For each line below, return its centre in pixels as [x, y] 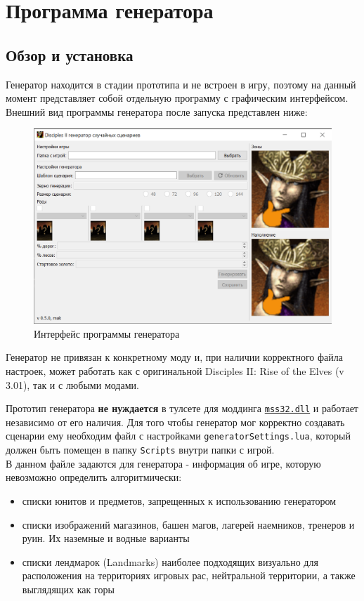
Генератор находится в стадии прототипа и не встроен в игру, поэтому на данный [181, 84]
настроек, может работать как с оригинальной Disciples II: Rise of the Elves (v [175, 370]
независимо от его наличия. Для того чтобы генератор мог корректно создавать [175, 422]
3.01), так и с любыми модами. [72, 384]
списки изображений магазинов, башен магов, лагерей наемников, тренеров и [188, 524]
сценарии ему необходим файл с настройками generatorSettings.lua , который [178, 436]
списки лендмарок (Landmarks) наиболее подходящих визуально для [170, 561]
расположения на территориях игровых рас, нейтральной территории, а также [189, 575]
